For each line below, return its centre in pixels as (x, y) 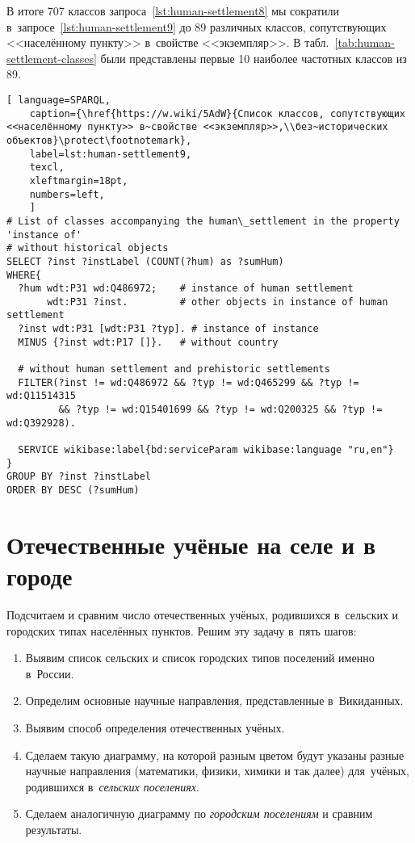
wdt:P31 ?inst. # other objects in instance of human (218, 302)
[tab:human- (365, 42)
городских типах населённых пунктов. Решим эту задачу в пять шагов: (182, 630)
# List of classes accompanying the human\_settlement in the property (203, 221)
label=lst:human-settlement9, (111, 154)
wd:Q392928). (41, 423)
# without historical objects (88, 248)
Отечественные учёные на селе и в (191, 544)
